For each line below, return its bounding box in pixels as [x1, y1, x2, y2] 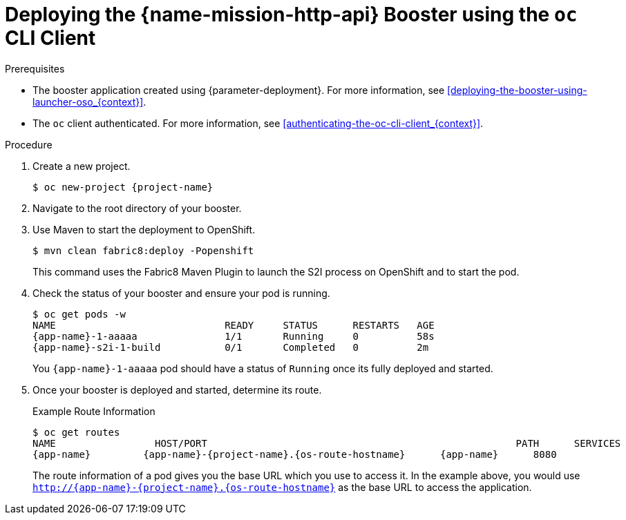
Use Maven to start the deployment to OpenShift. [32, 223, 256, 235]
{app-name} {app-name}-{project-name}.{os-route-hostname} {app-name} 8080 [32, 448, 557, 460]
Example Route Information [32, 405, 155, 417]
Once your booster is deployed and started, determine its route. [32, 383, 322, 396]
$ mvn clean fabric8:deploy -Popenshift [32, 244, 254, 256]
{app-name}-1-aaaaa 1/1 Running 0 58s [32, 330, 435, 342]
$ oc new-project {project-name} [32, 181, 214, 193]
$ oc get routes [32, 426, 120, 438]
